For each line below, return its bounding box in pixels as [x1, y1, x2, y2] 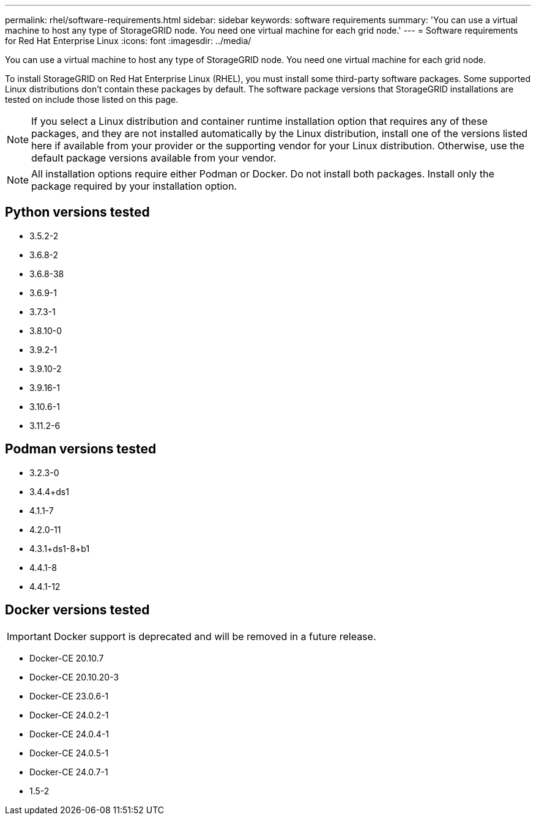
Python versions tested [5, 204, 150, 220]
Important [7, 630, 51, 643]
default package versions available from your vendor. [31, 152, 277, 164]
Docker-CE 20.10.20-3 [29, 671, 119, 682]
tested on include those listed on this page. [5, 94, 179, 105]
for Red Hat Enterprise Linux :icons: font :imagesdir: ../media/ [5, 35, 251, 46]
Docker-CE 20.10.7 [29, 652, 104, 663]
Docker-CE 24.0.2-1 [29, 709, 109, 720]
